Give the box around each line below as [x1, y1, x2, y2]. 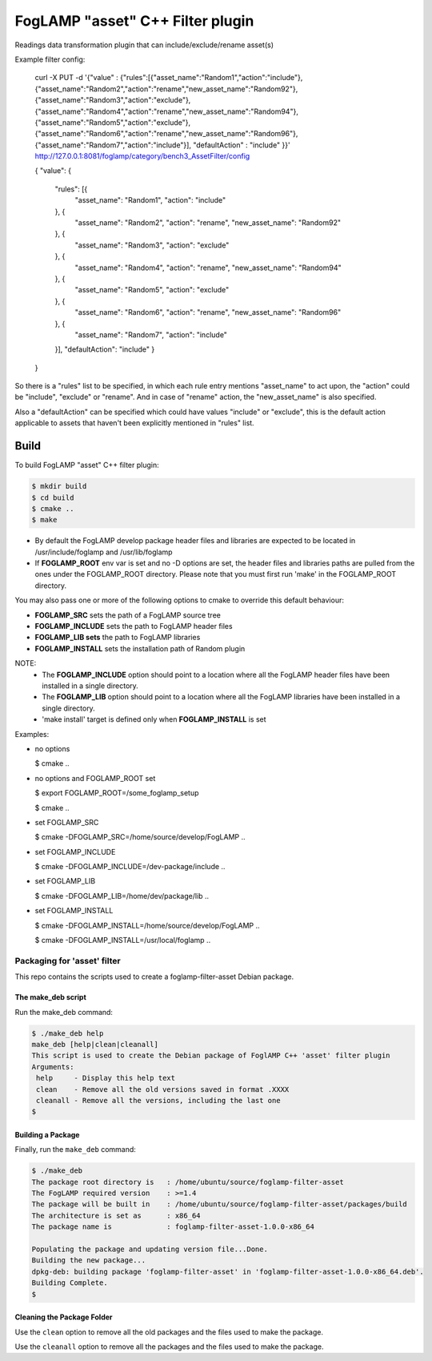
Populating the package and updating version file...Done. [31, 1244, 268, 1254]
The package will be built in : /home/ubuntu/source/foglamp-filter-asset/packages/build [31, 1200, 407, 1209]
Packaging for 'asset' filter [14, 955, 121, 966]
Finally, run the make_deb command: [14, 1145, 136, 1154]
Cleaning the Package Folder [14, 1312, 113, 1322]
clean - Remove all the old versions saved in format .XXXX [36, 1085, 290, 1093]
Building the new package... [31, 1256, 146, 1265]
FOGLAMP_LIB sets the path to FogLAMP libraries [34, 633, 201, 642]
